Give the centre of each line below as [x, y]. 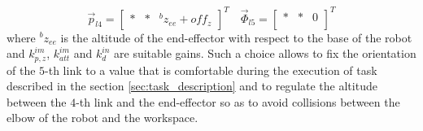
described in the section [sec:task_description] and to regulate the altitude [192, 86]
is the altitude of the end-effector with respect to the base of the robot [236, 37]
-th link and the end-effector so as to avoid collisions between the [238, 101]
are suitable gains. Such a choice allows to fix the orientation [265, 53]
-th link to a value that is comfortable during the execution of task [211, 70]
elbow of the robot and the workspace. [102, 118]
